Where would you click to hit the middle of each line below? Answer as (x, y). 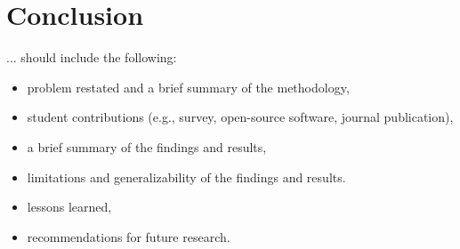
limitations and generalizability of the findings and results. (186, 177)
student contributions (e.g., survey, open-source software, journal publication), (240, 117)
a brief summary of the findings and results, (147, 146)
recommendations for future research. (129, 236)
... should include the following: (92, 57)
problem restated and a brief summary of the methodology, (188, 87)
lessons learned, (69, 207)
